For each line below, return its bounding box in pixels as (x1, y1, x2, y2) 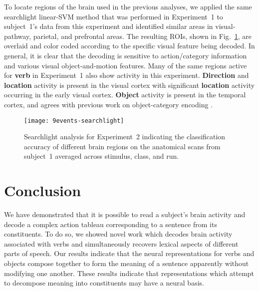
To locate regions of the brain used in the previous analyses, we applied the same (4, 1, 252, 11)
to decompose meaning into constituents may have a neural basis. (4, 278, 204, 288)
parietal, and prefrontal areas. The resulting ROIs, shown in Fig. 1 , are (33, 30, 252, 41)
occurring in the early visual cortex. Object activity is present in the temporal (4, 89, 246, 100)
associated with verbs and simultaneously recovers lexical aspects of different (4, 238, 239, 249)
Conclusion (4, 180, 81, 201)
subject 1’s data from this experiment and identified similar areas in (4, 21, 213, 31)
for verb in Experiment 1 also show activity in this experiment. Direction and (4, 70, 249, 80)
